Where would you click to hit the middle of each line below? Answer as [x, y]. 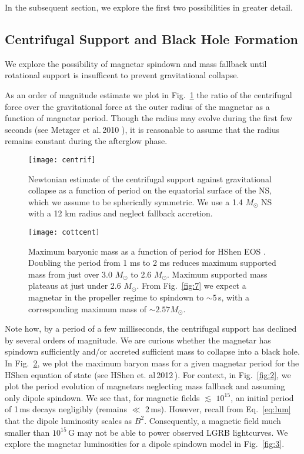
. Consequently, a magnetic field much [213, 420]
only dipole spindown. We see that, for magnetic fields [102, 397]
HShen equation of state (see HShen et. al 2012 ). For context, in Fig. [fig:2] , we [148, 374]
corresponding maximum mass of [87, 308]
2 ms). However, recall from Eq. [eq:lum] [218, 409]
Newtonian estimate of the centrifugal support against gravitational [150, 178]
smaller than [27, 432]
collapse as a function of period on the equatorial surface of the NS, [150, 190]
